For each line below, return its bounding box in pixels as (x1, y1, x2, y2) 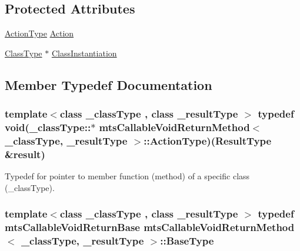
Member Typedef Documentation (5, 75, 212, 93)
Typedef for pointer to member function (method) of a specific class (5, 170, 250, 182)
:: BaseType (160, 233, 214, 248)
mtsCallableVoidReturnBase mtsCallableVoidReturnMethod (5, 220, 295, 235)
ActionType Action (5, 27, 74, 39)
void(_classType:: (5, 120, 91, 135)
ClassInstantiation (51, 46, 117, 59)
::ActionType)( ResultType (144, 133, 272, 148)
